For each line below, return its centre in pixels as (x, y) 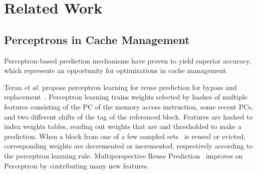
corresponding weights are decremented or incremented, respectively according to (128, 146)
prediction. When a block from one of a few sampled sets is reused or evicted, (125, 136)
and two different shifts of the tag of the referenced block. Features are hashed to (128, 116)
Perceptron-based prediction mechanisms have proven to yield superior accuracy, (128, 60)
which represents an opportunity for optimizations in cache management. (116, 70)
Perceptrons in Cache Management (97, 39)
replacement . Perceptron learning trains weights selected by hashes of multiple (126, 97)
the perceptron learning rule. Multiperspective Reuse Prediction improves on (123, 155)
